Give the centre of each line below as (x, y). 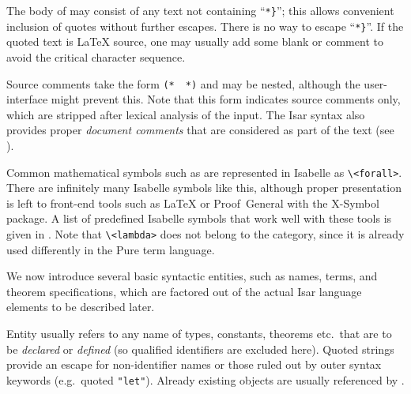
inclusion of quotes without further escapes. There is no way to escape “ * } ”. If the (205, 26)
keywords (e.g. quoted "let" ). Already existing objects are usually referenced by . (205, 379)
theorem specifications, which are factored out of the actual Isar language (184, 291)
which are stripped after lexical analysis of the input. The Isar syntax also (186, 114)
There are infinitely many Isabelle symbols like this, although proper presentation (204, 188)
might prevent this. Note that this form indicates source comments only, (226, 99)
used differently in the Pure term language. (111, 249)
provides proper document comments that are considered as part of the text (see (200, 130)
